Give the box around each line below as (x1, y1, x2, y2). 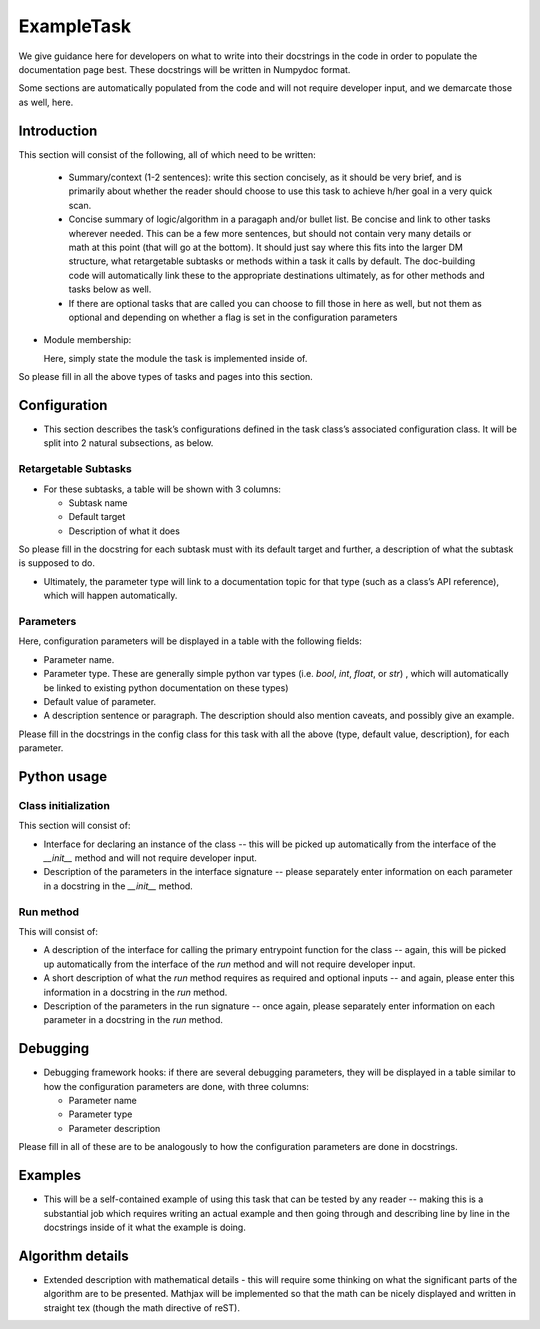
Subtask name (68, 496, 128, 509)
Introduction (18, 122, 98, 139)
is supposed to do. (18, 557, 95, 569)
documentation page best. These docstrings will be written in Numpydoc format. (18, 63, 351, 75)
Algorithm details (18, 1247, 129, 1264)
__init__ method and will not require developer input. (43, 852, 257, 864)
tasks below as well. (68, 283, 152, 295)
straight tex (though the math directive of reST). (43, 1301, 240, 1314)
